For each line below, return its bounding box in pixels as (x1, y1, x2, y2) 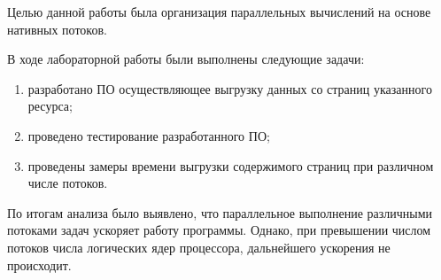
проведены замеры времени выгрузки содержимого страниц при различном (27, 156, 434, 175)
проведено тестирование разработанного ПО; (27, 126, 270, 144)
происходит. (7, 255, 72, 274)
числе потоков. (27, 174, 108, 192)
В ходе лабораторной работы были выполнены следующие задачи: (7, 50, 365, 68)
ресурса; (27, 97, 73, 115)
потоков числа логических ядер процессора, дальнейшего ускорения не (7, 237, 391, 256)
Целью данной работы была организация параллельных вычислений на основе (7, 3, 431, 20)
